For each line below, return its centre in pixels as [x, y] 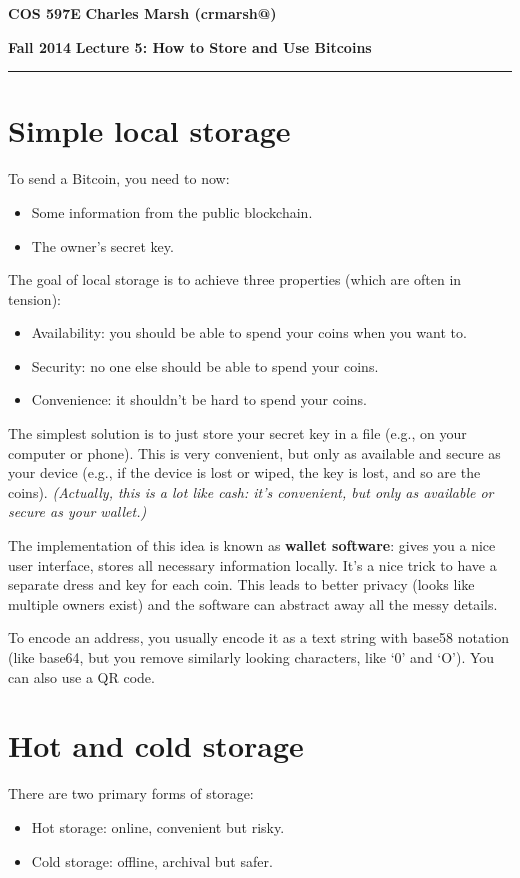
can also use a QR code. [81, 676]
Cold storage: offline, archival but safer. [152, 860]
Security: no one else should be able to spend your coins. [205, 365]
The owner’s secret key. [102, 245]
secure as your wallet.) [77, 511]
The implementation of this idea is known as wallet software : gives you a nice [252, 545]
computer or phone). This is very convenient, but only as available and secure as [254, 452]
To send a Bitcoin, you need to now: [119, 178]
